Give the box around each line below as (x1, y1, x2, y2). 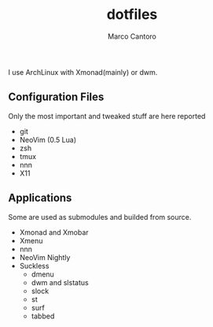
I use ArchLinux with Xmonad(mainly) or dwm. (8, 67, 158, 76)
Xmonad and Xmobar (19, 227, 89, 237)
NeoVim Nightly (19, 252, 71, 262)
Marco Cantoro (107, 32, 157, 41)
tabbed (31, 311, 55, 321)
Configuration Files (8, 91, 105, 104)
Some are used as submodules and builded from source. (8, 212, 192, 221)
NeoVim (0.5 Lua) (19, 135, 77, 144)
